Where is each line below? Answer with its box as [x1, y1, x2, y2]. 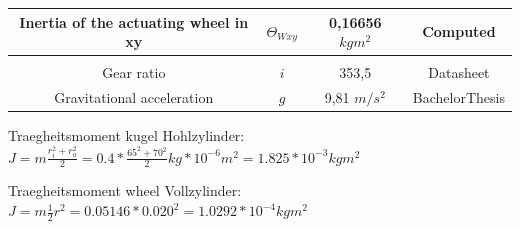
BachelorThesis [412, 87, 505, 108]
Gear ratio [102, 62, 166, 83]
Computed [422, 21, 496, 42]
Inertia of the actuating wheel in [19, 11, 249, 32]
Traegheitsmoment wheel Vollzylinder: [8, 180, 242, 201]
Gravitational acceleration [54, 87, 214, 108]
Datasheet [428, 62, 490, 83]
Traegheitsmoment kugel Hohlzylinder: [8, 125, 245, 146]
